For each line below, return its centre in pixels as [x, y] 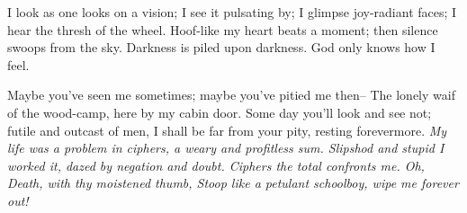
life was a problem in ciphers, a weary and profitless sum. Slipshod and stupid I [226, 148]
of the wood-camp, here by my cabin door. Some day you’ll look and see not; [220, 112]
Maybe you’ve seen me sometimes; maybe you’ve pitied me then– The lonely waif [231, 95]
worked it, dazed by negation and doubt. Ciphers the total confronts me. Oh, [216, 165]
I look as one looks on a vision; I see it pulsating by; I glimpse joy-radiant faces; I [232, 12]
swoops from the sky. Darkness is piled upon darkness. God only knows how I [221, 47]
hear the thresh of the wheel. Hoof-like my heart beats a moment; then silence [223, 29]
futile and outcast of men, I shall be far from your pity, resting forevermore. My [227, 130]
